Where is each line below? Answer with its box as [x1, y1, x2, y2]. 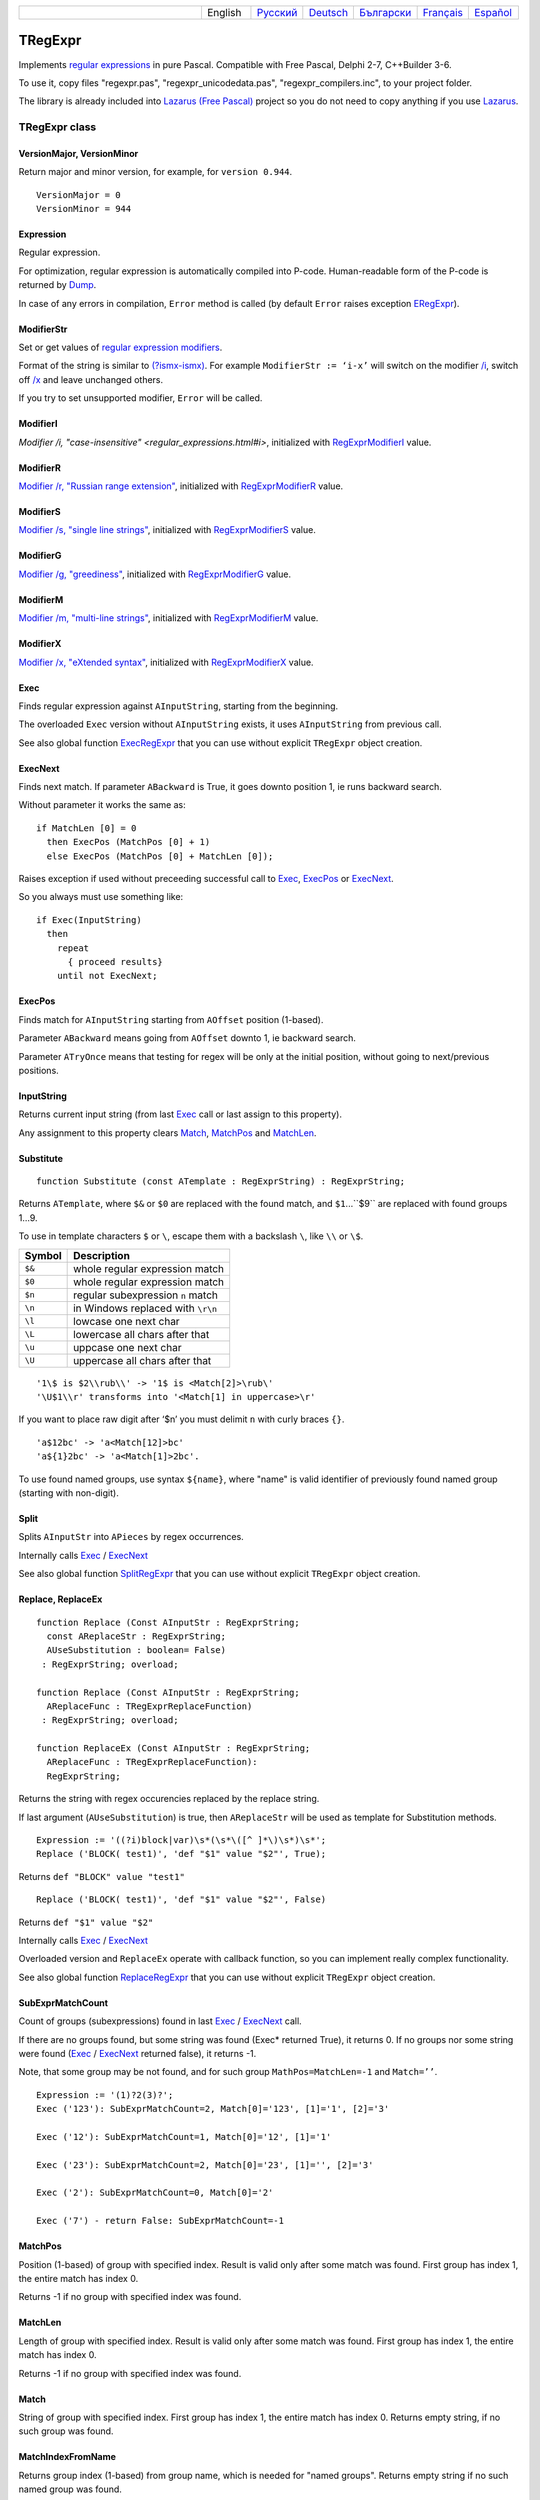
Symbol [24, 1248, 62, 1262]
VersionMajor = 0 [36, 189, 121, 200]
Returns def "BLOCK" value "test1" [18, 1870, 185, 1882]
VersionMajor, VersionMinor [18, 147, 139, 159]
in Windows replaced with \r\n [73, 1301, 218, 1315]
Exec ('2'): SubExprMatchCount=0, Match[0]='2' [36, 2187, 274, 2199]
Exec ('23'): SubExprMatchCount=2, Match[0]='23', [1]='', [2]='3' [36, 2159, 374, 2170]
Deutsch [308, 6, 349, 19]
